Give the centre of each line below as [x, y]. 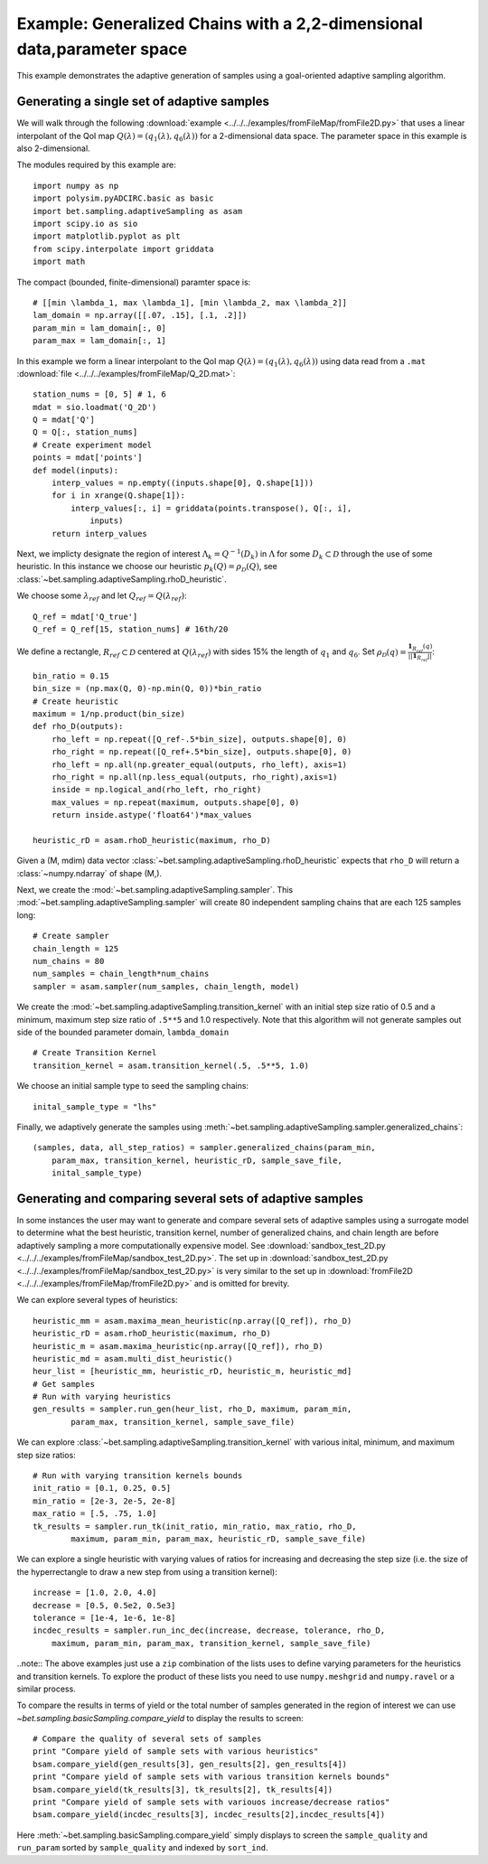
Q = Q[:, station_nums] [85, 432]
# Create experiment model [93, 445]
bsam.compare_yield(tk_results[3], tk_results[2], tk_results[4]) [183, 1789]
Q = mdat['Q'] [64, 420]
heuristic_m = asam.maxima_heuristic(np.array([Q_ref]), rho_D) [178, 1346]
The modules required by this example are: [96, 165]
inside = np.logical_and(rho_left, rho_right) [156, 790]
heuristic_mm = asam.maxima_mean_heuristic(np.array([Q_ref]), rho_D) [192, 1321]
